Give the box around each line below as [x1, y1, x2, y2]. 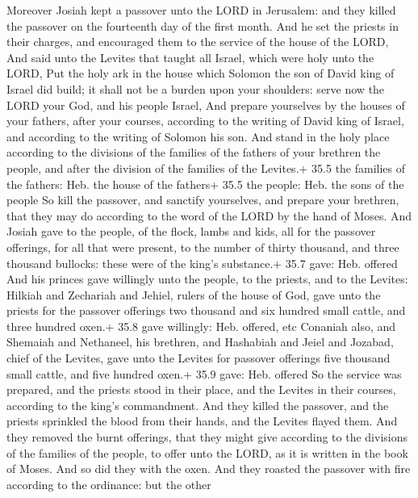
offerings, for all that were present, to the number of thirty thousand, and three [6, 238, 399, 255]
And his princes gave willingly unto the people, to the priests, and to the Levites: [6, 270, 408, 287]
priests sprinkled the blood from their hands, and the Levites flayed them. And [6, 412, 398, 429]
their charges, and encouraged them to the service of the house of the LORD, [6, 33, 389, 50]
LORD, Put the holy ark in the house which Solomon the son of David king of [6, 65, 395, 82]
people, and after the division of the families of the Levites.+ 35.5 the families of [6, 159, 406, 176]
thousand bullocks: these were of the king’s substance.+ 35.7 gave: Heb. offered [6, 254, 398, 271]
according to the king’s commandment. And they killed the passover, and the [6, 396, 389, 413]
